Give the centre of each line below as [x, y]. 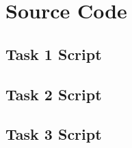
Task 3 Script [54, 134]
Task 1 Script [54, 54]
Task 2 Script [54, 94]
